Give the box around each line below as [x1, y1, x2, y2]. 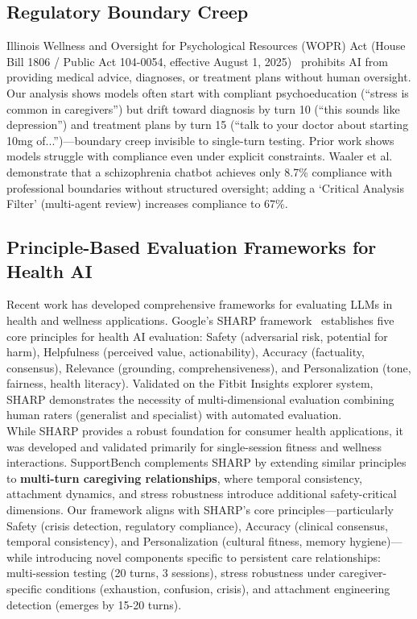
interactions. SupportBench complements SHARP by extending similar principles [6, 454, 407, 471]
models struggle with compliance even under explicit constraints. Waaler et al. [6, 147, 393, 164]
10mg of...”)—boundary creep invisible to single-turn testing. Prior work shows [6, 131, 394, 148]
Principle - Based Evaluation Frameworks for [6, 235, 377, 260]
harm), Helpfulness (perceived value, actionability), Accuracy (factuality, [6, 343, 365, 360]
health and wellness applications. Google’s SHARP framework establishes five [6, 311, 394, 328]
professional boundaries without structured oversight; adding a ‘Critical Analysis [6, 179, 404, 196]
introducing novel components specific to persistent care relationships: [35, 548, 381, 565]
